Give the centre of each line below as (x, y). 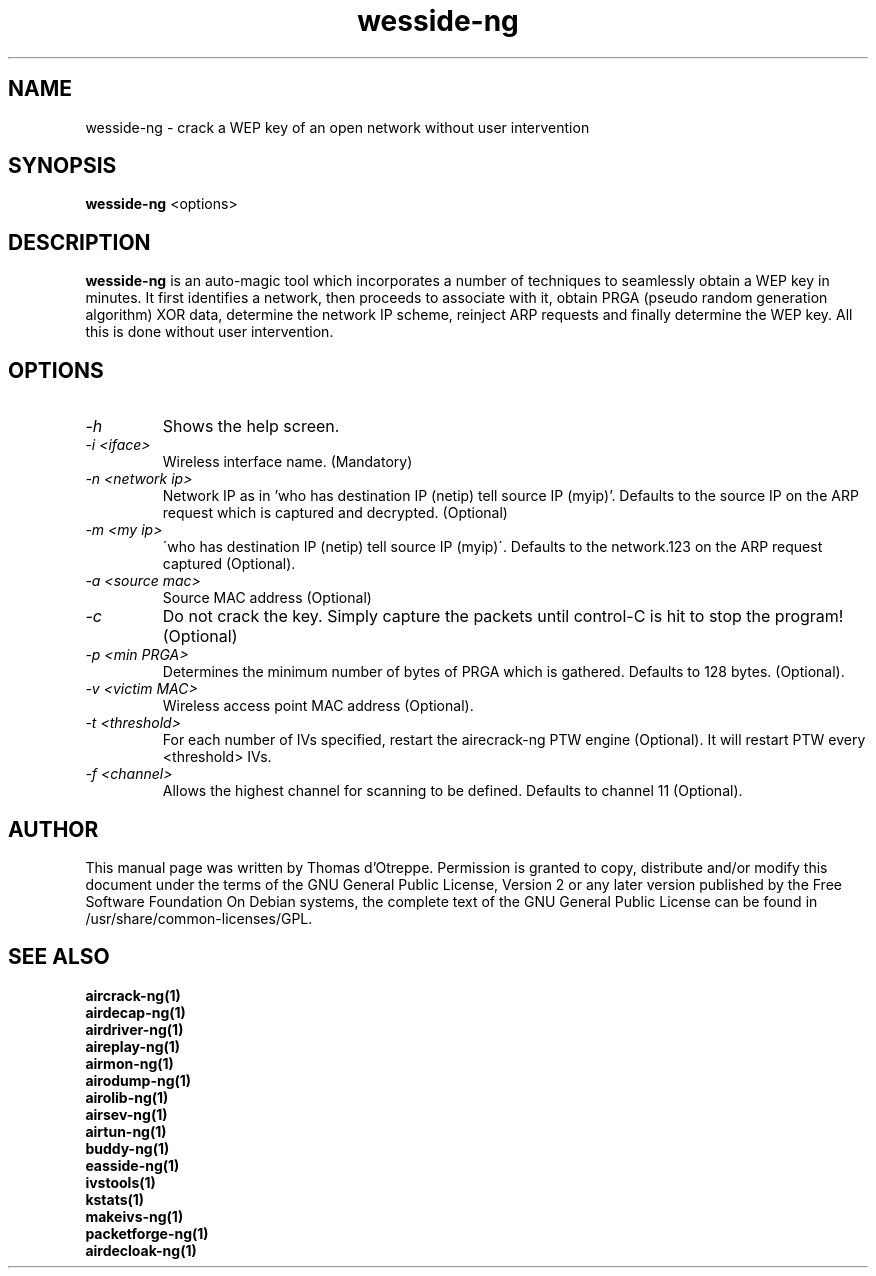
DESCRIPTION (79, 242)
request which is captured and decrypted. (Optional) (335, 513)
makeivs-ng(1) (134, 1216)
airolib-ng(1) (127, 1097)
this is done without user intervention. (209, 332)
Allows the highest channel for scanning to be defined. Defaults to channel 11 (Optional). (452, 791)
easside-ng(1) (132, 1165)
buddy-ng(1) (127, 1148)
